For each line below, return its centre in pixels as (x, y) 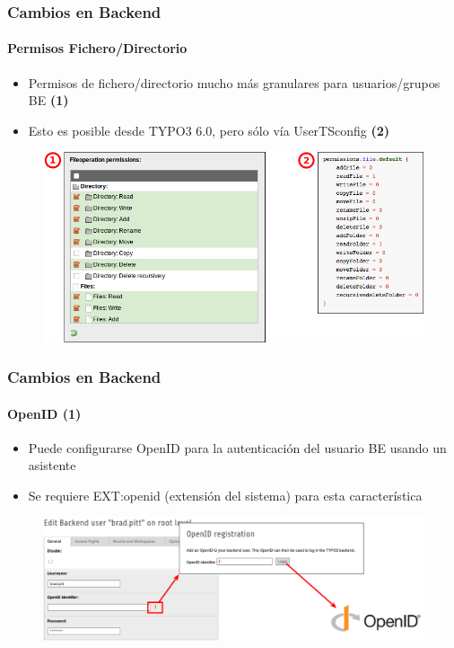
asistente (52, 465)
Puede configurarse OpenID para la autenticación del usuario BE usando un (237, 447)
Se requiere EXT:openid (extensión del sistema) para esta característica (225, 496)
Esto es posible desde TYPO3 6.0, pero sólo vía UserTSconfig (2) (209, 130)
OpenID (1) (44, 413)
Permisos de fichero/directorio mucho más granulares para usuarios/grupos (234, 82)
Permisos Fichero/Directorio (97, 48)
